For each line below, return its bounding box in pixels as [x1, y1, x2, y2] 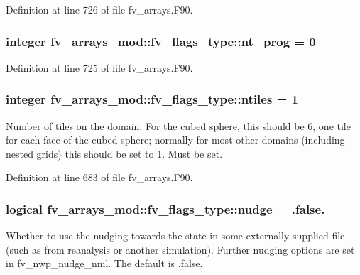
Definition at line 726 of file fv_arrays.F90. [6, 2, 193, 16]
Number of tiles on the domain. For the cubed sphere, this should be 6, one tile [6, 118, 351, 133]
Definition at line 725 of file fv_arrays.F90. [6, 60, 193, 75]
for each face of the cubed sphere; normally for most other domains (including [6, 132, 345, 147]
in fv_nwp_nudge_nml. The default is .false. [6, 256, 203, 271]
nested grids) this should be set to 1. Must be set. [6, 146, 223, 161]
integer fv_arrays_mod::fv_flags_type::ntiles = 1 [6, 90, 298, 108]
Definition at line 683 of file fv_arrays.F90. [6, 170, 193, 185]
